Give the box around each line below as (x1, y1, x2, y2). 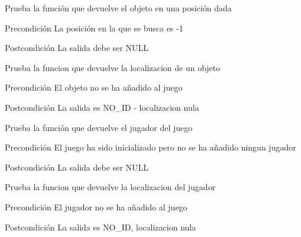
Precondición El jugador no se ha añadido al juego (5, 200, 187, 213)
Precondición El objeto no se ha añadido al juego (5, 81, 183, 94)
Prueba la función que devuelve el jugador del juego (5, 121, 193, 133)
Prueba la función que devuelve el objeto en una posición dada (5, 2, 232, 14)
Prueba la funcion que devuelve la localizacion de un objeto (5, 61, 221, 73)
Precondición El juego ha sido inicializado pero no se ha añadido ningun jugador (5, 141, 296, 153)
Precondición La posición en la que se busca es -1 (5, 21, 183, 34)
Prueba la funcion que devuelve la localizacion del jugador (5, 181, 216, 193)
